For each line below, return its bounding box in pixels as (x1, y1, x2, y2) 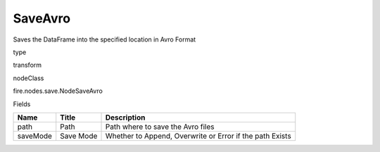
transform (13, 61, 42, 70)
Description (105, 113, 146, 122)
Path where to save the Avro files (105, 122, 215, 132)
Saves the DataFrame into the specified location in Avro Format (13, 35, 196, 44)
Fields (13, 99, 31, 108)
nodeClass (13, 74, 44, 82)
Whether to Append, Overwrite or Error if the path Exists (105, 131, 291, 141)
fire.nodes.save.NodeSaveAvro (13, 87, 103, 95)
